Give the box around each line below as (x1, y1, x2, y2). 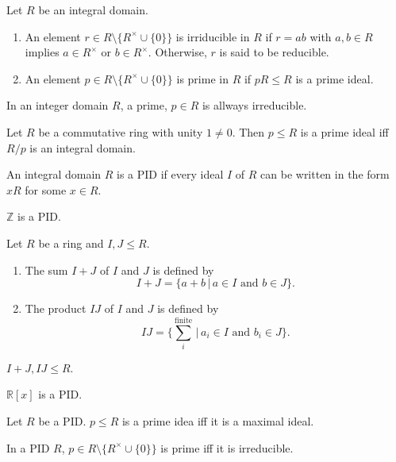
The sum (25, 261, 68, 278)
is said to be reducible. (219, 44, 329, 60)
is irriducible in (175, 28, 250, 44)
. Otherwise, (148, 44, 207, 60)
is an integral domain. (29, 139, 136, 156)
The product (25, 300, 87, 317)
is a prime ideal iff (300, 123, 389, 140)
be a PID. (38, 413, 87, 429)
